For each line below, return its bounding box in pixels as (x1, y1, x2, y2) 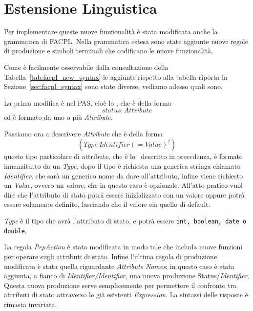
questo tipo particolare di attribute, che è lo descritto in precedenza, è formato (4, 151, 243, 161)
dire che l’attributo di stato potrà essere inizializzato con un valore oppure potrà (4, 189, 245, 200)
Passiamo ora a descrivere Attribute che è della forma (4, 128, 163, 138)
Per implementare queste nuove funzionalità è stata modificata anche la (4, 26, 218, 37)
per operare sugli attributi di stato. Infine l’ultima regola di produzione (4, 251, 217, 261)
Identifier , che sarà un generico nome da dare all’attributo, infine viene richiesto (4, 170, 243, 180)
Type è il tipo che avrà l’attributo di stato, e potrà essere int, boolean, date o (4, 216, 247, 226)
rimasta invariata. (4, 299, 57, 309)
